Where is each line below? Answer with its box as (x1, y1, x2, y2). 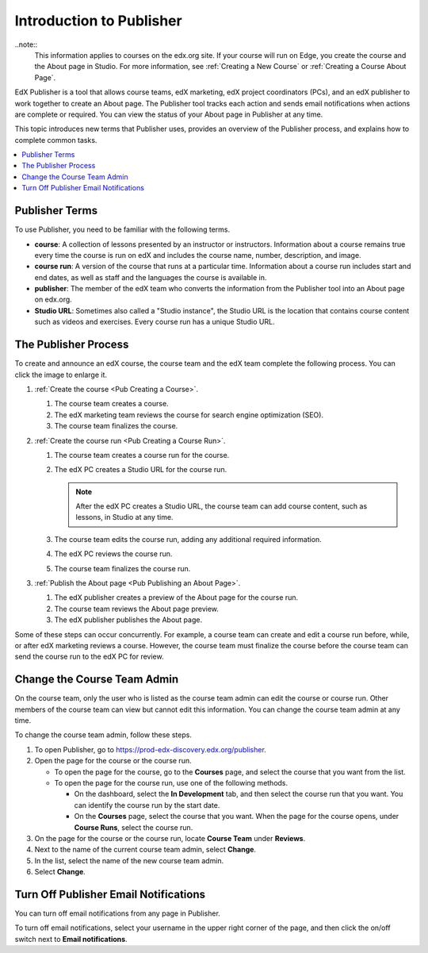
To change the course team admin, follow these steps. (14, 730, 192, 740)
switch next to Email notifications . (14, 934, 128, 943)
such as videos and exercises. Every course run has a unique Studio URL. (34, 317, 275, 327)
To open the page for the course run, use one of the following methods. (54, 778, 289, 788)
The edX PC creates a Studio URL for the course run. (54, 465, 227, 475)
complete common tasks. (14, 135, 97, 144)
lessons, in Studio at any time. (75, 513, 174, 522)
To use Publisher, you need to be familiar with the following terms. (14, 225, 231, 234)
